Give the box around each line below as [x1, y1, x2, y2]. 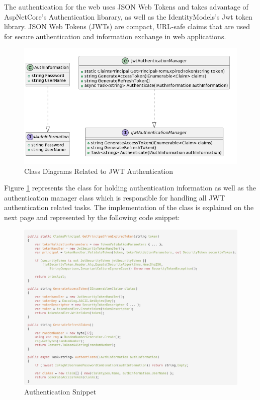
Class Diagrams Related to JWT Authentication [24, 165, 174, 176]
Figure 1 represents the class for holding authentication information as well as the [4, 182, 256, 193]
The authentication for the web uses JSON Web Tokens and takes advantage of [4, 2, 248, 12]
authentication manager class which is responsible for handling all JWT [4, 192, 225, 203]
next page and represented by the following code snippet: [4, 212, 180, 222]
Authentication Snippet [24, 386, 97, 397]
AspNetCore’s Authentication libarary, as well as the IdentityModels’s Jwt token [4, 11, 252, 22]
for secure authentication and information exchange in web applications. [4, 31, 226, 41]
